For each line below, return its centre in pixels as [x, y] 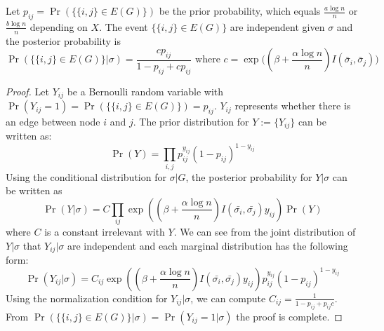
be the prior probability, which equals [240, 11]
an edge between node [53, 121]
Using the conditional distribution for [86, 176]
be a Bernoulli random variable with [145, 91]
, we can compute [228, 298]
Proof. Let [27, 91]
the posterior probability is [64, 40]
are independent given [277, 26]
